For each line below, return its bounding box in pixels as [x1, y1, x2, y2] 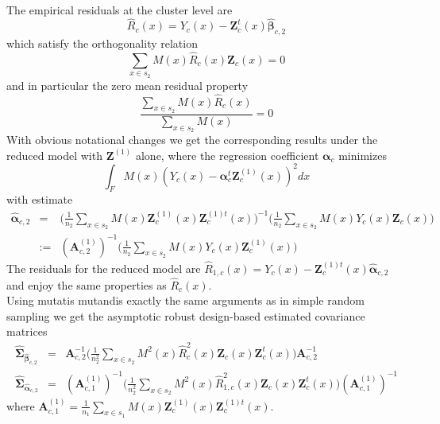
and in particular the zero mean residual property [6, 76, 249, 93]
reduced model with [6, 146, 102, 163]
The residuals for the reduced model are [6, 259, 201, 276]
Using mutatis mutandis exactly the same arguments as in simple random [6, 292, 365, 309]
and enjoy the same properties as [6, 276, 167, 293]
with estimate [6, 191, 73, 208]
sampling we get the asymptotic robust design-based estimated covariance [6, 307, 365, 324]
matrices [6, 323, 48, 340]
